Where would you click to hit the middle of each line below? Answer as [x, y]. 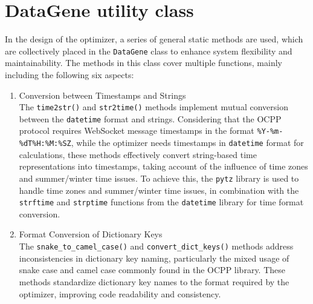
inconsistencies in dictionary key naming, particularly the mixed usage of [154, 258]
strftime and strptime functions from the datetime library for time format [161, 202]
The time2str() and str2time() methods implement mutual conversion [153, 107]
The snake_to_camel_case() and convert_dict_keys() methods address [156, 246]
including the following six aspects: [69, 74]
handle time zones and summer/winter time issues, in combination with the [159, 190]
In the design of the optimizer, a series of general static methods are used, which [154, 39]
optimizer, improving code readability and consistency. [120, 293]
